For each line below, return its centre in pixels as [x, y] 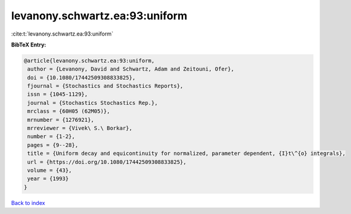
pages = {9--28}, [53, 145]
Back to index [28, 203]
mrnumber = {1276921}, [61, 120]
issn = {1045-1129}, [58, 94]
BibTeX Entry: [29, 45]
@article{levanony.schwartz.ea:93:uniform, [89, 61]
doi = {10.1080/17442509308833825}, [82, 77]
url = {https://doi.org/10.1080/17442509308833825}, [107, 162]
